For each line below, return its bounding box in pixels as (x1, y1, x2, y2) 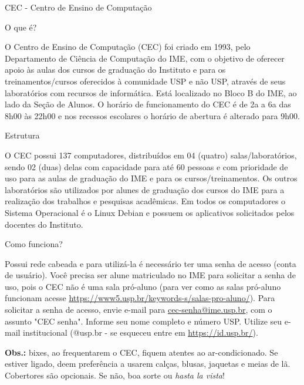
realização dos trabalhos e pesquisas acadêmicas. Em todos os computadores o (5, 195, 286, 207)
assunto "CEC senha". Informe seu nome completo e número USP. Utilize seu (5, 315, 282, 327)
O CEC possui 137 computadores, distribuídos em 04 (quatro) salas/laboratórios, (5, 148, 297, 161)
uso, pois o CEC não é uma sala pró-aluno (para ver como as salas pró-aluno (5, 280, 281, 292)
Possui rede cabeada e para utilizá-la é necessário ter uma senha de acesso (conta (5, 257, 296, 269)
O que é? (5, 21, 37, 33)
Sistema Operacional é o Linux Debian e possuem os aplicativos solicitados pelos (5, 206, 295, 218)
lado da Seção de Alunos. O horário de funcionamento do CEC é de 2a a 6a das (5, 98, 291, 110)
